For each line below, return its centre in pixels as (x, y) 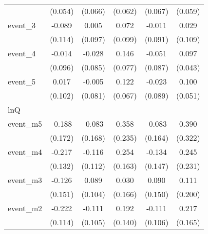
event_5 (22, 81)
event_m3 (25, 180)
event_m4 (25, 152)
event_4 (22, 53)
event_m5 (25, 124)
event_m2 (25, 208)
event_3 (22, 25)
